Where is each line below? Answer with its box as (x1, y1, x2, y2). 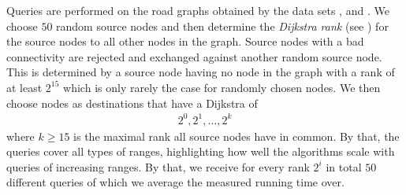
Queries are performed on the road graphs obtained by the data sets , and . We (6, 2, 389, 18)
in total (326, 158, 362, 175)
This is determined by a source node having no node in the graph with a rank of (6, 64, 395, 80)
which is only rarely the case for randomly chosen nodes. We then (63, 79, 381, 95)
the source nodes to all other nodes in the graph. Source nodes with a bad (6, 33, 364, 50)
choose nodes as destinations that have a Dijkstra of (6, 94, 258, 111)
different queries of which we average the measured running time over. (6, 174, 345, 190)
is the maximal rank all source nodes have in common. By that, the (73, 127, 400, 144)
